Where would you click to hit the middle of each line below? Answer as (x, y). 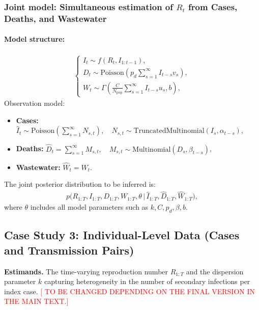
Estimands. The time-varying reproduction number (86, 271)
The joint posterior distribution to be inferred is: (80, 184)
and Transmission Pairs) (69, 250)
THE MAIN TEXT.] (36, 301)
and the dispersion (215, 271)
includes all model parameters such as (89, 207)
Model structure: (34, 39)
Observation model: (35, 103)
